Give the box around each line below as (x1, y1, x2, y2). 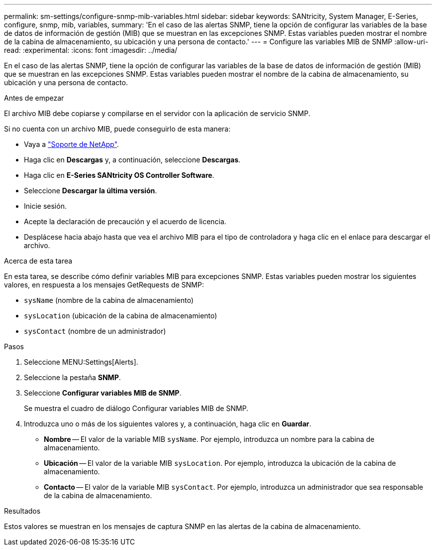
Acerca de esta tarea (4, 257, 73, 265)
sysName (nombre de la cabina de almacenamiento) (24, 296, 194, 304)
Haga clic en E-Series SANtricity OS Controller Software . (24, 171, 215, 179)
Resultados (4, 507, 41, 515)
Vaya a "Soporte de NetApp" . (24, 140, 119, 148)
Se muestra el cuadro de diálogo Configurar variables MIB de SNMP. (24, 404, 248, 412)
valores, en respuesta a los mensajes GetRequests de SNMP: (4, 280, 204, 289)
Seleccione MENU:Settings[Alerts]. (24, 358, 138, 366)
